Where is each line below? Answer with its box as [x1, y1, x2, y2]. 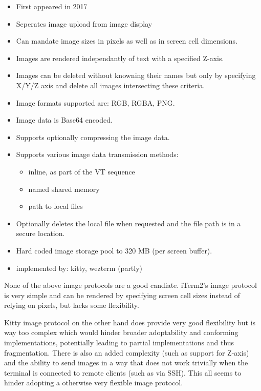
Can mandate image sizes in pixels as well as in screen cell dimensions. [16, 35, 238, 46]
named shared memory [28, 183, 100, 194]
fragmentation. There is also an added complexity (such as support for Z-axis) [4, 347, 249, 358]
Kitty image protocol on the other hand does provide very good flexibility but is [4, 317, 256, 327]
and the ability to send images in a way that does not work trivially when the [4, 357, 248, 368]
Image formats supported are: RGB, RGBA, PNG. [16, 97, 175, 108]
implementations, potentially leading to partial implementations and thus [4, 337, 234, 348]
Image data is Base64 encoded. [16, 114, 113, 125]
